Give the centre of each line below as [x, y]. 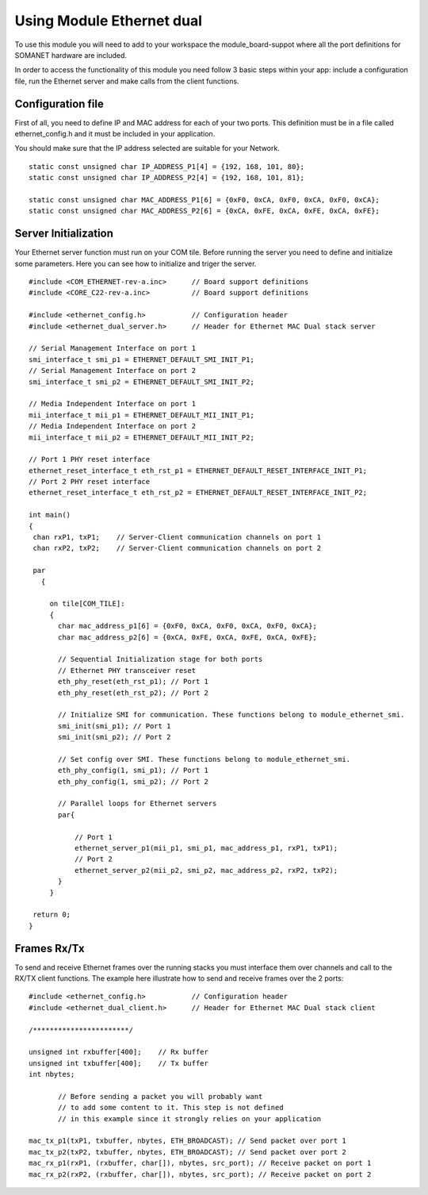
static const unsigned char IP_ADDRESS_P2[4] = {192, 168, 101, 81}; [167, 178]
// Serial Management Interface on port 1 [113, 348]
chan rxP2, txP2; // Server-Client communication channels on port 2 [177, 548]
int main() [50, 515]
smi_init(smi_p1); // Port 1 [115, 726]
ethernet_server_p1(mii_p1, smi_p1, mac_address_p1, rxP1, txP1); [206, 848]
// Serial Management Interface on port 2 [113, 371]
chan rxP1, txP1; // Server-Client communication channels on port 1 [177, 537]
